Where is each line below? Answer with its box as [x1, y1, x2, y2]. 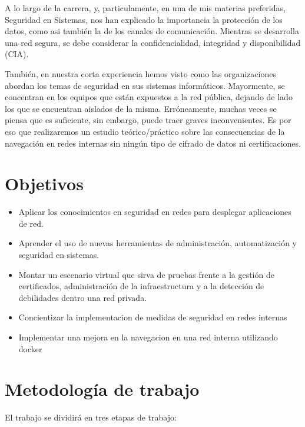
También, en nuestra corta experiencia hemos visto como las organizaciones [5, 67, 276, 80]
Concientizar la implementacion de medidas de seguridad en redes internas [18, 311, 287, 323]
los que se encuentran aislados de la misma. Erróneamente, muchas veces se [5, 102, 277, 114]
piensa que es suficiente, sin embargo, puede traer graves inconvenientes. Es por [5, 114, 291, 126]
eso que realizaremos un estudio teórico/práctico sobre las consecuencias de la [5, 125, 285, 137]
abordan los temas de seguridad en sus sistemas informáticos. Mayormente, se [5, 79, 285, 91]
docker [18, 342, 42, 355]
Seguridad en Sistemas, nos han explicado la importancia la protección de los [5, 13, 283, 25]
